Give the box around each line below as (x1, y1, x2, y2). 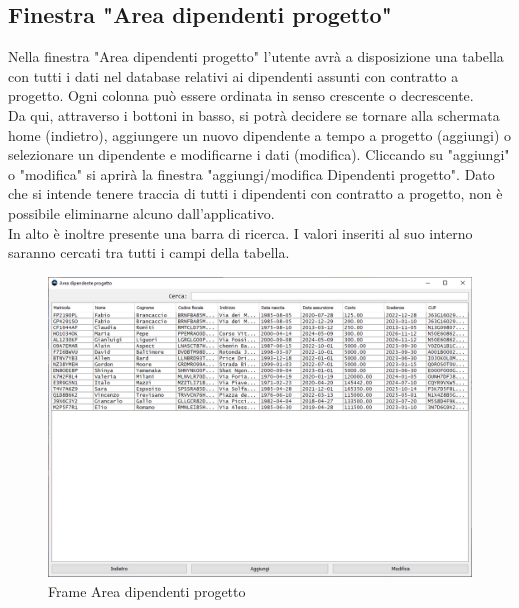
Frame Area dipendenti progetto (48, 580, 246, 601)
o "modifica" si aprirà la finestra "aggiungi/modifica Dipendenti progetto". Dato (8, 163, 495, 184)
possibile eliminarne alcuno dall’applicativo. (8, 202, 275, 223)
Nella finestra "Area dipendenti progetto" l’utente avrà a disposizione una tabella (8, 46, 504, 67)
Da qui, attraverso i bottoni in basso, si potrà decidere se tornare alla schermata (8, 104, 500, 125)
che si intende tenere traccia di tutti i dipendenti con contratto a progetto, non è (8, 183, 503, 204)
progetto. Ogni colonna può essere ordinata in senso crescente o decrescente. (8, 85, 474, 106)
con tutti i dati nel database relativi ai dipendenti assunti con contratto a (8, 65, 459, 86)
